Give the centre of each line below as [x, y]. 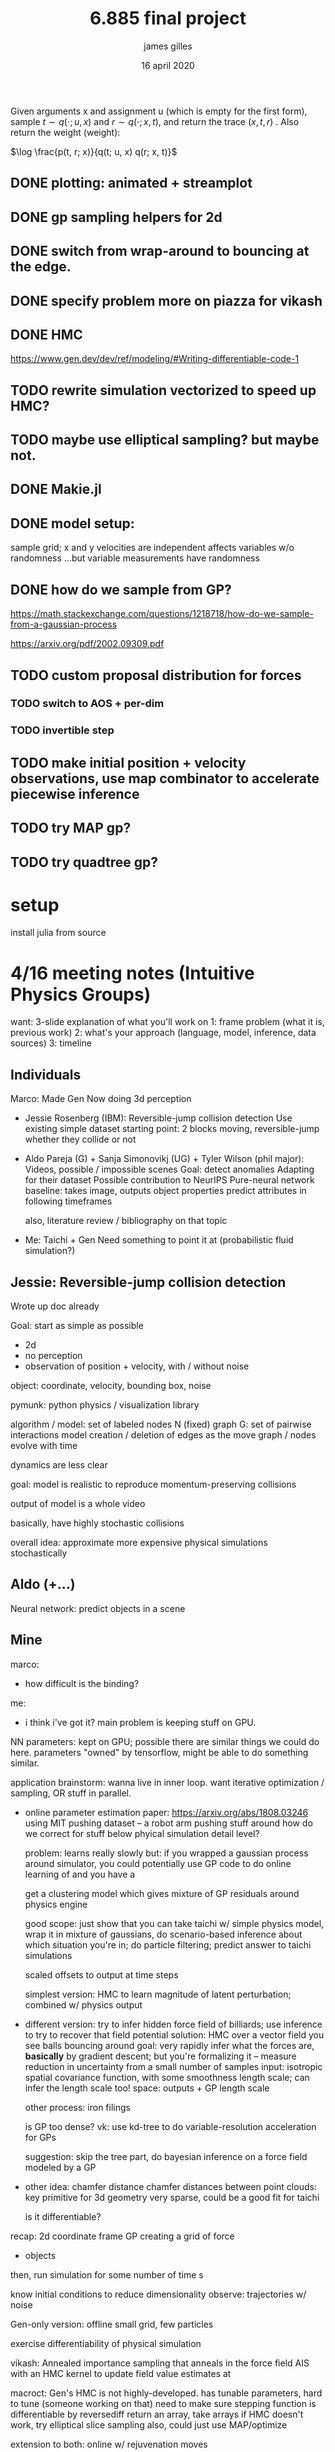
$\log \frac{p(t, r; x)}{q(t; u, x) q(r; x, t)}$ [94, 151]
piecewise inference [75, 793]
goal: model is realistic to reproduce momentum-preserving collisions [153, 1484]
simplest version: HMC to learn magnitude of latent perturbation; [158, 1994]
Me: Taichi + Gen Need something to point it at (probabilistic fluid [159, 1240]
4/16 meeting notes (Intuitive [132, 973]
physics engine [56, 1904]
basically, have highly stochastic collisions [97, 1523]
